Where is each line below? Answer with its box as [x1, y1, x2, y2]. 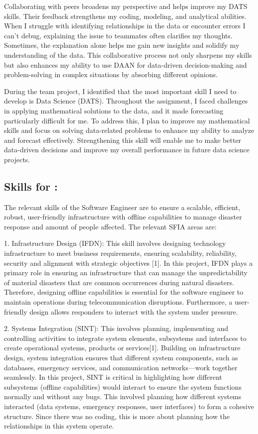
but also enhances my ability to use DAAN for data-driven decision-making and [4, 59, 247, 70]
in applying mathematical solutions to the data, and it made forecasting [4, 105, 224, 115]
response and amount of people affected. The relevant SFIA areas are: [4, 221, 217, 231]
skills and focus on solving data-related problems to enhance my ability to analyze [4, 125, 255, 135]
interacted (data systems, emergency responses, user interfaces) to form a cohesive [4, 401, 254, 411]
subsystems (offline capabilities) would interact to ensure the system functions [4, 381, 242, 392]
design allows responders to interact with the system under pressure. [29, 306, 238, 317]
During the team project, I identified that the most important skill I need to [4, 86, 237, 96]
